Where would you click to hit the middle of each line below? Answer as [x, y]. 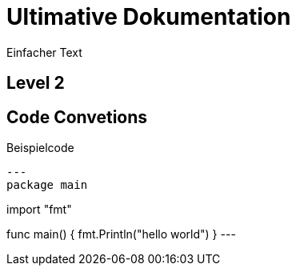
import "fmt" [39, 210]
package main [47, 185]
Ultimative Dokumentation [149, 17]
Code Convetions [77, 117]
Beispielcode [40, 148]
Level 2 [36, 83]
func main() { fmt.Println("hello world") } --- [121, 234]
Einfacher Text [44, 52]
